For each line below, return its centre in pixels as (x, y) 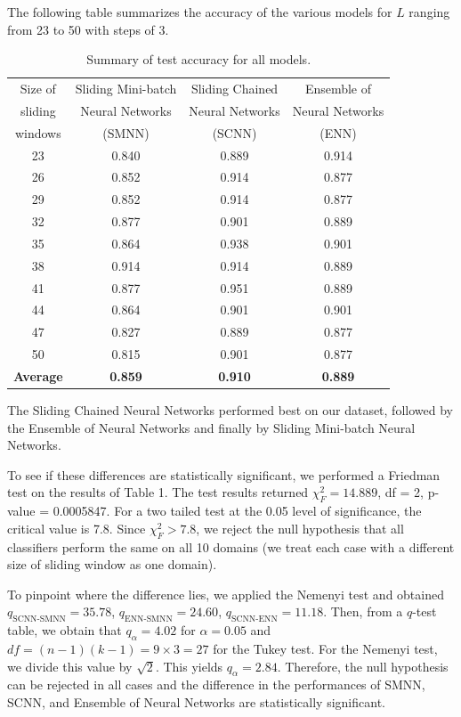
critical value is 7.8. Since (77, 528)
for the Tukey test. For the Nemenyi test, (325, 649)
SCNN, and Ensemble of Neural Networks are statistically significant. (196, 702)
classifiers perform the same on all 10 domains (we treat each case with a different (231, 546)
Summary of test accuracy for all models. (199, 59)
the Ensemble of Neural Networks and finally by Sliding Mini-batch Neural (211, 427)
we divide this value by (70, 666)
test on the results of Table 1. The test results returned (158, 492)
